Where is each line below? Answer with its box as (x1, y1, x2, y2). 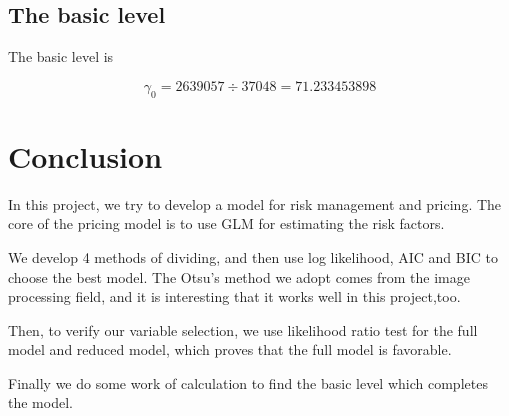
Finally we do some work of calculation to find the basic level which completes (8, 372, 488, 393)
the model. (8, 392, 73, 413)
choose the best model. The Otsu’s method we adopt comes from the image (8, 266, 470, 287)
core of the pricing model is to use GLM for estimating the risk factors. (8, 213, 445, 234)
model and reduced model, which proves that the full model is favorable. (8, 339, 452, 360)
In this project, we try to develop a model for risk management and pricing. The (8, 193, 502, 214)
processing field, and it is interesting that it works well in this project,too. (8, 286, 461, 307)
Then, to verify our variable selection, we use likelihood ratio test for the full (8, 319, 478, 340)
